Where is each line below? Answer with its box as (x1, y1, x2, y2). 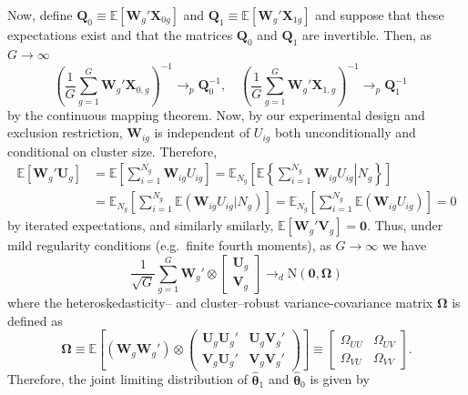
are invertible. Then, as (302, 25, 432, 44)
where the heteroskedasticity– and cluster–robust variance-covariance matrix (7, 293, 433, 312)
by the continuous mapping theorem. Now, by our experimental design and (7, 105, 425, 124)
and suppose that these (315, 5, 444, 24)
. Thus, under (367, 216, 443, 235)
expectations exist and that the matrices (7, 25, 233, 44)
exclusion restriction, (7, 123, 123, 142)
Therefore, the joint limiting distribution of (7, 370, 248, 389)
